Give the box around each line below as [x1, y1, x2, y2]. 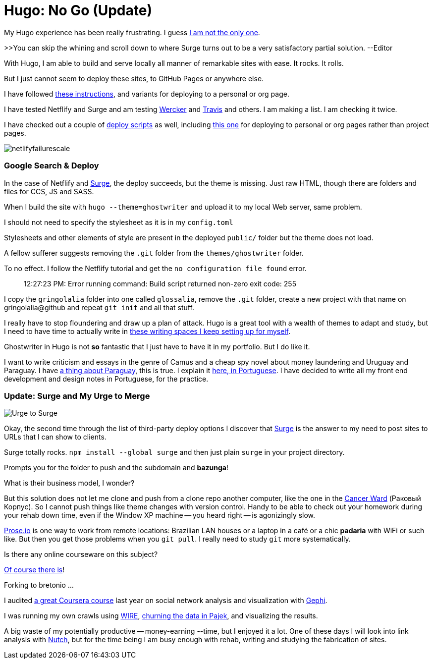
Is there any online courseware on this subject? [4, 550, 158, 559]
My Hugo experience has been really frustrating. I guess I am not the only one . [4, 28, 260, 37]
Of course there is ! [4, 565, 65, 574]
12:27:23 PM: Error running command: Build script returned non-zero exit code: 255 [24, 279, 296, 288]
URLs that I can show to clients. [4, 433, 107, 442]
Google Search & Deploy [4, 161, 99, 171]
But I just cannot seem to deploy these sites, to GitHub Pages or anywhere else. [4, 74, 264, 83]
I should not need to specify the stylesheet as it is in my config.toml [4, 218, 233, 226]
